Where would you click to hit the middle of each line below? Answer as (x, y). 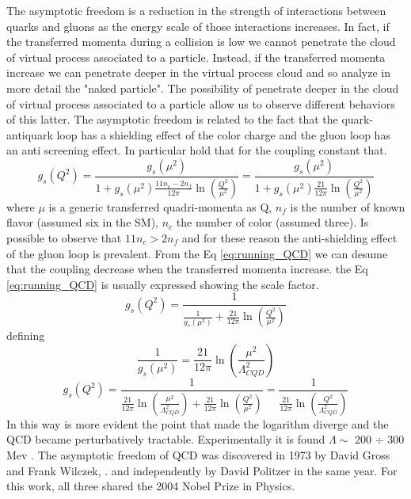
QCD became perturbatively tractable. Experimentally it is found (166, 439)
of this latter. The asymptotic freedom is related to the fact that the (172, 119)
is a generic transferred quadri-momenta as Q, (160, 206)
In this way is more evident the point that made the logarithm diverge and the (198, 423)
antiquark (30, 134)
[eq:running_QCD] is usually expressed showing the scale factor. (163, 284)
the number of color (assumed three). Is (272, 222)
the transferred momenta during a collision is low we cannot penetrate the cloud (201, 42)
